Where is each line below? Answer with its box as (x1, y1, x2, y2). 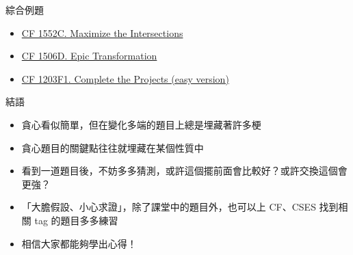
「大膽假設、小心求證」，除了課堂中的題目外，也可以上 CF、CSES (21, 200, 316, 214)
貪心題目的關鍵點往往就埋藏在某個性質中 (21, 140, 204, 155)
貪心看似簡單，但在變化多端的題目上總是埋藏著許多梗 (21, 117, 261, 131)
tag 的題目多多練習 (34, 213, 118, 227)
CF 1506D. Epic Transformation (21, 49, 157, 63)
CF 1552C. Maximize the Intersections (21, 25, 183, 40)
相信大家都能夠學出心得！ (21, 236, 137, 250)
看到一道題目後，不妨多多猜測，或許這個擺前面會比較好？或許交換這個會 (21, 163, 348, 178)
